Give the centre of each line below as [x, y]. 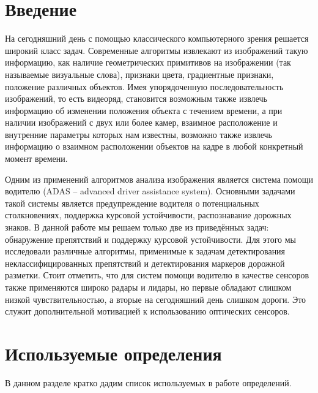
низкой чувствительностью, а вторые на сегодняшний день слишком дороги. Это [156, 299]
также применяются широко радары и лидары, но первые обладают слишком [148, 287]
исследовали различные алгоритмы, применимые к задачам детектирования [145, 251]
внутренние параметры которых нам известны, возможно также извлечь [139, 134]
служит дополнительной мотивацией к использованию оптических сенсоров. [147, 311]
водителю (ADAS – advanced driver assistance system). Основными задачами [150, 191]
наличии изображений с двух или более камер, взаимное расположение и [141, 122]
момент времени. [36, 158]
